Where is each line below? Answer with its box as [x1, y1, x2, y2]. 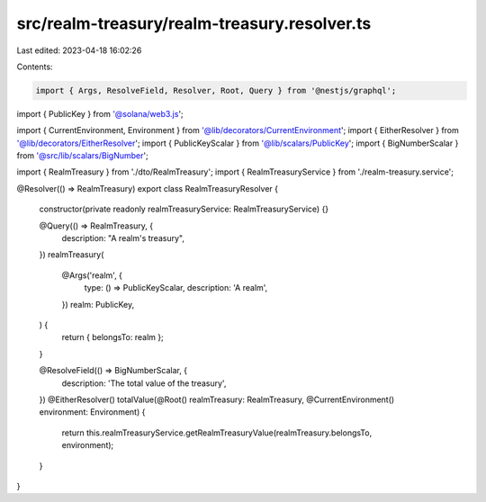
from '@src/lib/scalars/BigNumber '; [16, 150, 148, 161]
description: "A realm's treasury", [61, 233, 184, 244]
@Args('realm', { [61, 270, 123, 281]
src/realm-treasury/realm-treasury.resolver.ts [16, 13, 372, 33]
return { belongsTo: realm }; [61, 332, 164, 343]
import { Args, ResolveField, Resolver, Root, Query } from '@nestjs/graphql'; [35, 85, 397, 95]
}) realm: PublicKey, [61, 299, 135, 309]
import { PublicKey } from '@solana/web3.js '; [16, 108, 184, 119]
